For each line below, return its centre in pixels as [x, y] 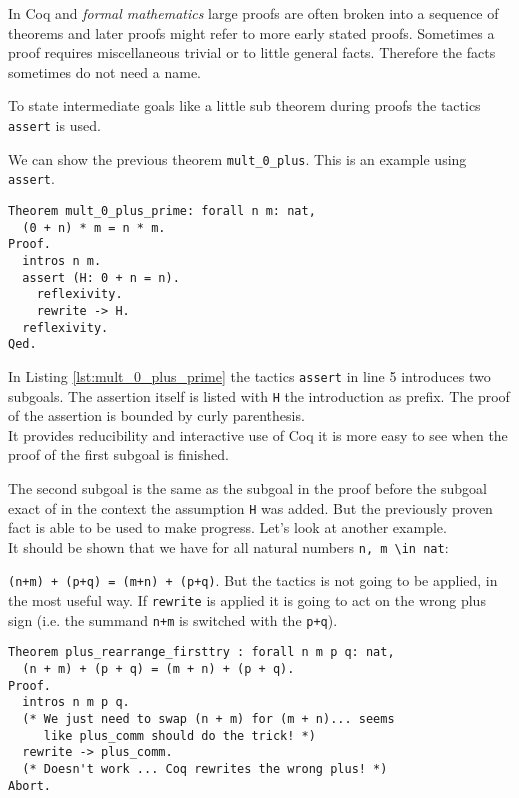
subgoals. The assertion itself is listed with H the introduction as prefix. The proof [259, 395]
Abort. [29, 785]
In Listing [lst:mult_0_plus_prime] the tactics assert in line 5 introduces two [249, 375]
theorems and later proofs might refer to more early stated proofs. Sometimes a [251, 32]
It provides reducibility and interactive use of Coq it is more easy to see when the [258, 434]
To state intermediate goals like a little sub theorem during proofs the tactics [244, 105]
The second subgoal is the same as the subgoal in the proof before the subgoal [247, 487]
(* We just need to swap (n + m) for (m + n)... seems [208, 719]
